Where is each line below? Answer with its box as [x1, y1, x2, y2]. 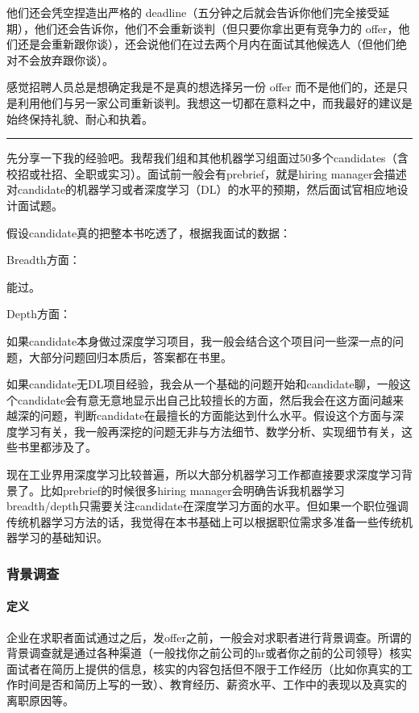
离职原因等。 [6, 692, 74, 709]
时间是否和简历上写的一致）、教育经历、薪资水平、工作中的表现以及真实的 [17, 676, 407, 693]
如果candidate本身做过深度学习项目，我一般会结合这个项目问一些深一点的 [6, 332, 393, 349]
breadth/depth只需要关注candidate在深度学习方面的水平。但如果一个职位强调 [6, 497, 409, 514]
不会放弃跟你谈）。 [17, 51, 114, 68]
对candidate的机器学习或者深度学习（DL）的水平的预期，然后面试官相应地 [6, 181, 397, 198]
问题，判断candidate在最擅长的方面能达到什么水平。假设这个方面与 [39, 407, 393, 424]
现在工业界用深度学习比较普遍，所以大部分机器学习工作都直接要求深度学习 [6, 466, 401, 483]
